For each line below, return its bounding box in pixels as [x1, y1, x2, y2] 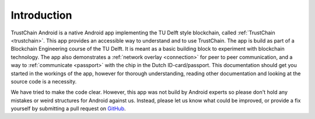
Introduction [10, 9, 72, 22]
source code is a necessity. [10, 78, 77, 85]
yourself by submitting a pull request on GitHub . [10, 105, 126, 112]
